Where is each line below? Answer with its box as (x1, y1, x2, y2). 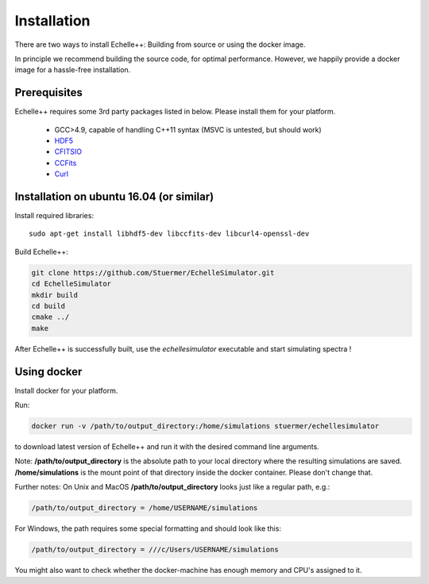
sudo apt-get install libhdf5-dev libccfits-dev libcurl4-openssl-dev (29, 229, 310, 238)
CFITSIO (54, 147, 83, 156)
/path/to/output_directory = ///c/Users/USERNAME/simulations (31, 545, 279, 555)
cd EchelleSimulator (31, 279, 111, 289)
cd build (31, 302, 66, 311)
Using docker (14, 365, 83, 378)
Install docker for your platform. (14, 386, 118, 395)
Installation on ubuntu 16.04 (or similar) (14, 190, 214, 203)
